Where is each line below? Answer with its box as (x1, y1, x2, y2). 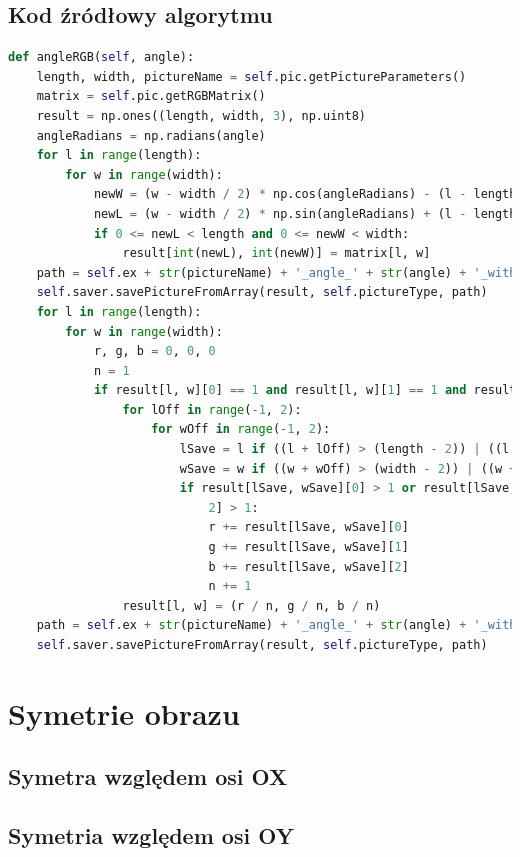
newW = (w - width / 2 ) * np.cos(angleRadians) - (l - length (93, 187, 517, 202)
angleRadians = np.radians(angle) (36, 128, 266, 143)
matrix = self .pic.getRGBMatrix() (36, 89, 266, 104)
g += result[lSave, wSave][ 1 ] (208, 540, 409, 555)
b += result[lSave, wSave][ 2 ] (208, 559, 409, 574)
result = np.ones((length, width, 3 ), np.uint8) (36, 108, 366, 123)
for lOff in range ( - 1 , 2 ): (122, 402, 302, 417)
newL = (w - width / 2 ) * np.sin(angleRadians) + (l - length (93, 206, 517, 221)
